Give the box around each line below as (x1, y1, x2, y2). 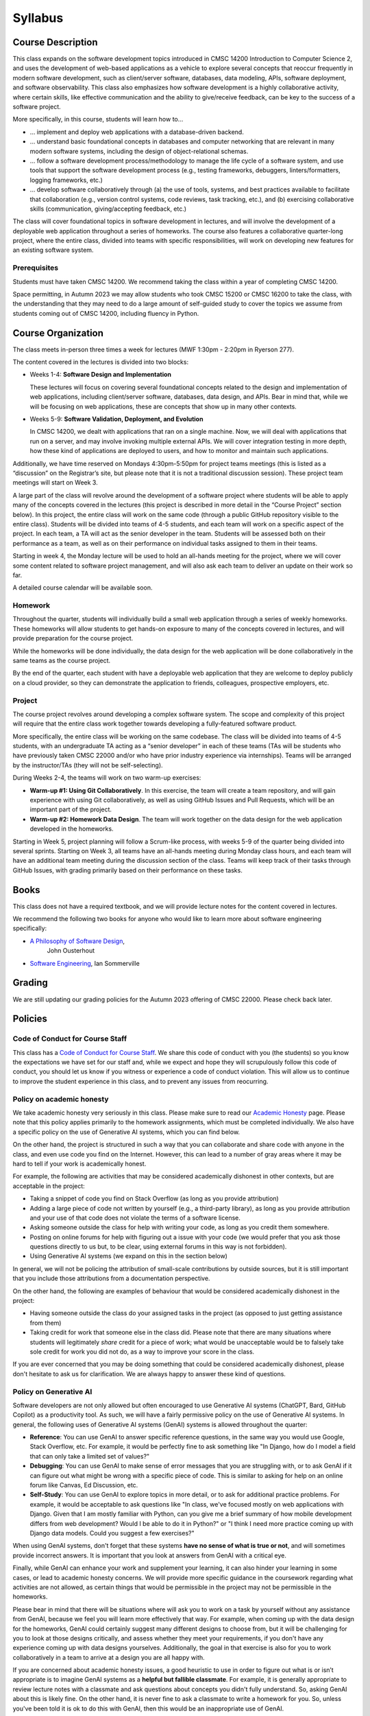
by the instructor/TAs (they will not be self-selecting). (12, 761, 164, 769)
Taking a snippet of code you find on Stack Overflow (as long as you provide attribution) (29, 1194, 279, 1203)
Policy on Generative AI (12, 1387, 92, 1396)
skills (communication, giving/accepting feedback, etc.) (29, 205, 187, 213)
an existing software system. (12, 246, 94, 254)
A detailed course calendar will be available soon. (12, 583, 153, 592)
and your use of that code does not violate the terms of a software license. (29, 1214, 241, 1222)
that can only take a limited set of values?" (29, 1452, 150, 1460)
